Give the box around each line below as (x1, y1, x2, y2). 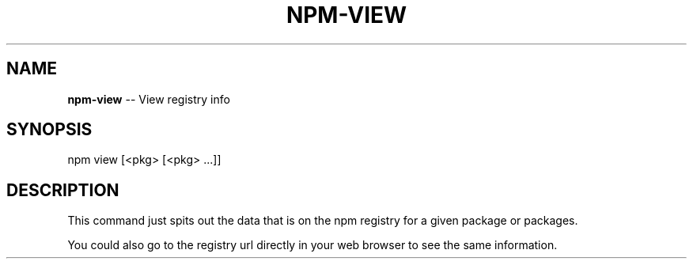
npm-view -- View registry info (67, 92, 230, 106)
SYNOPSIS (6, 119, 93, 140)
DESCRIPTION (6, 180, 119, 200)
